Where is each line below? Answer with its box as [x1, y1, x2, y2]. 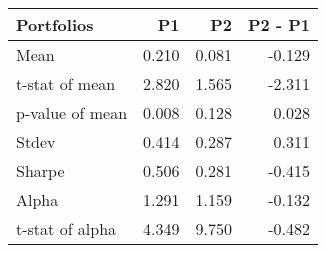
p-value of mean [16, 101, 128, 124]
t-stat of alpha [16, 217, 117, 240]
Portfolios [16, 13, 94, 36]
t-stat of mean [16, 72, 116, 95]
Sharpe [16, 159, 65, 182]
